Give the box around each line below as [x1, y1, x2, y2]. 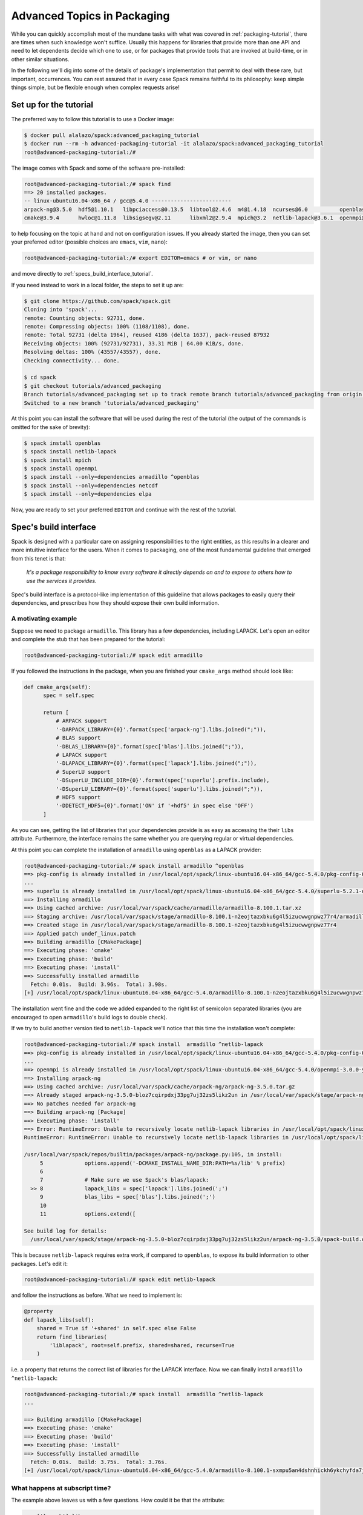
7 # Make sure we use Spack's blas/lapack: [39, 1176, 209, 1184]
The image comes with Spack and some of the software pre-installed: [11, 164, 185, 171]
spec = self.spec [43, 692, 95, 699]
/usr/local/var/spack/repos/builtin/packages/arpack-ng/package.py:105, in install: [24, 1151, 283, 1158]
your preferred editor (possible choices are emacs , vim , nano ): [11, 238, 168, 245]
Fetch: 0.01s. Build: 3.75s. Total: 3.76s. [30, 1458, 168, 1465]
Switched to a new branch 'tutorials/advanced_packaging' [24, 399, 200, 406]
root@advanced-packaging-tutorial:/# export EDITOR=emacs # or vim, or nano [24, 255, 257, 262]
